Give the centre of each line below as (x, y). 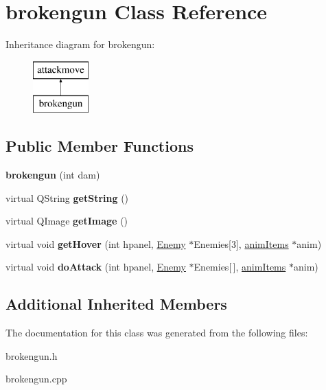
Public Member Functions (100, 146)
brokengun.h (32, 355)
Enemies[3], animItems (241, 243)
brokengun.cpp (36, 379)
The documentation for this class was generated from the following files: (157, 333)
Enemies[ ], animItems (240, 267)
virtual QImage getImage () (67, 221)
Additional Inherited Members (116, 304)
